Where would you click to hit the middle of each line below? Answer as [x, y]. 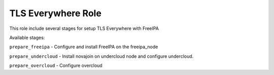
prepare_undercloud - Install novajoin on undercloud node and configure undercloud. [101, 56]
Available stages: [27, 37]
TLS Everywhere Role [55, 13]
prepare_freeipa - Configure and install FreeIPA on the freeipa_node [84, 47]
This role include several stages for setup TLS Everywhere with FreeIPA [84, 28]
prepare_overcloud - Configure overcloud [56, 65]
